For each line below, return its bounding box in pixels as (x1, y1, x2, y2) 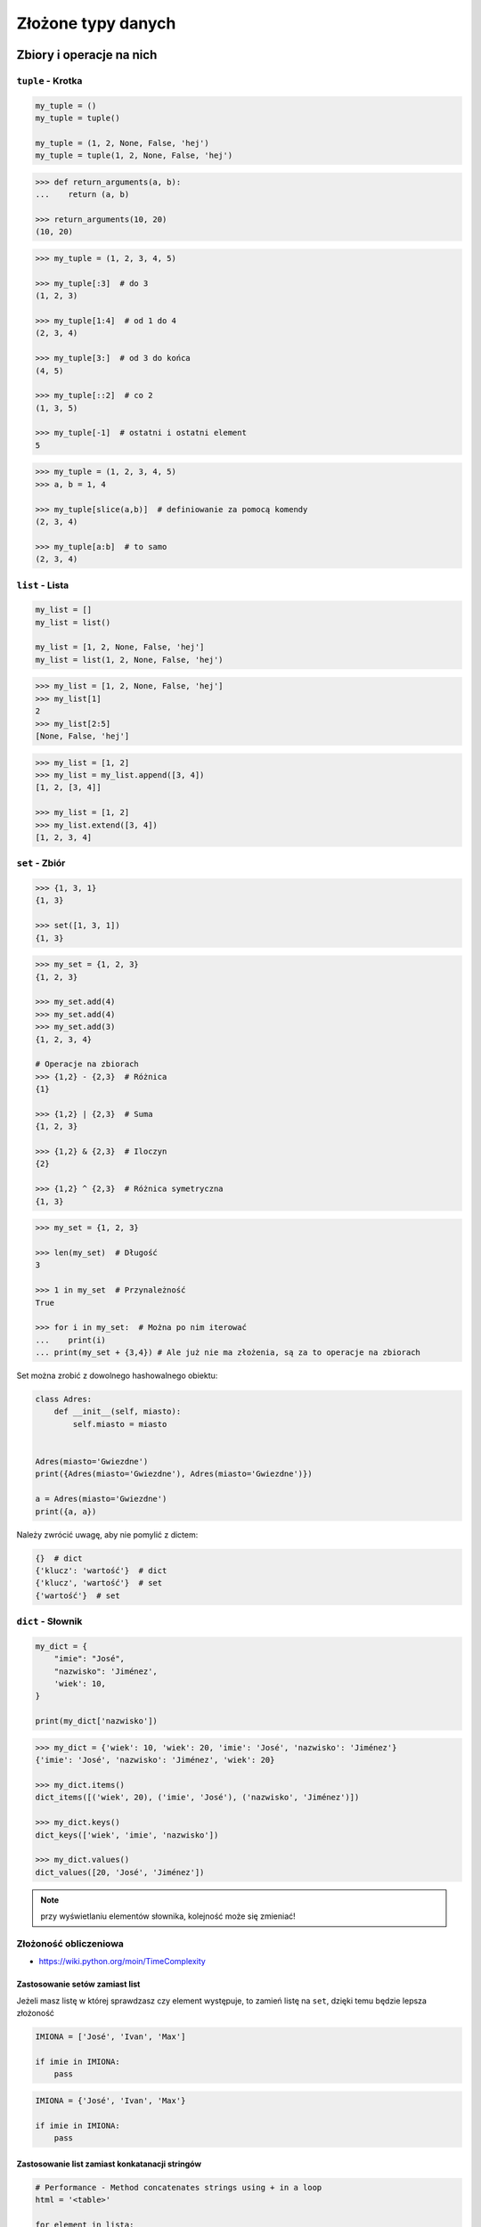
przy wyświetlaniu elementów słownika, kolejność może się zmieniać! (40, 1911, 296, 1921)
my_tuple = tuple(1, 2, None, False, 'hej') (35, 151, 233, 160)
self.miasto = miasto (72, 1419, 167, 1429)
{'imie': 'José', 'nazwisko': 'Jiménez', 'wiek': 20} (35, 1755, 275, 1766)
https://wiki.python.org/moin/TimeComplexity (38, 1956, 207, 1967)
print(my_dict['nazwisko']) (35, 1716, 158, 1726)
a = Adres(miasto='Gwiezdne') (35, 1494, 167, 1505)
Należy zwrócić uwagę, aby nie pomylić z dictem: (16, 1529, 199, 1540)
